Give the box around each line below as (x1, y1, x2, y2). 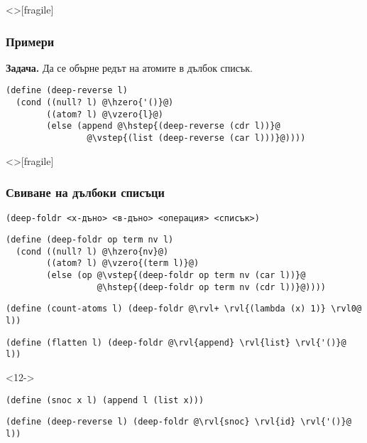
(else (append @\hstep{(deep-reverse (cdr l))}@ (46, 121, 280, 132)
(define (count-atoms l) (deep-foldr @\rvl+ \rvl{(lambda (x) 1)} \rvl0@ (6, 304, 362, 314)
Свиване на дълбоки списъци (6, 183, 165, 201)
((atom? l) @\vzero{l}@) (46, 109, 163, 119)
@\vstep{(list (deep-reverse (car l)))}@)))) (87, 133, 306, 144)
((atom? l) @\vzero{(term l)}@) (46, 258, 199, 269)
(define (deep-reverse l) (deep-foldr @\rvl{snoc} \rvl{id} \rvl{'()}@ (6, 417, 351, 427)
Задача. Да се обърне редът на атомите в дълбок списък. (6, 60, 253, 75)
